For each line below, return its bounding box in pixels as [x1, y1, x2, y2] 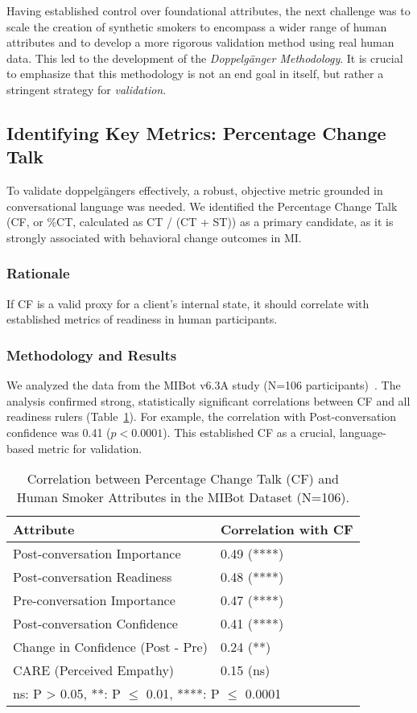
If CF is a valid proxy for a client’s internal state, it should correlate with [6, 295, 370, 311]
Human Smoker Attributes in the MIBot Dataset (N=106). [16, 488, 349, 507]
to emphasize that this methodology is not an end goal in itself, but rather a [6, 65, 384, 82]
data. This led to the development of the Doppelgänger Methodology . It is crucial [6, 49, 403, 66]
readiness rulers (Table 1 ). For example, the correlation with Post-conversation [6, 408, 397, 425]
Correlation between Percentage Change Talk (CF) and [27, 469, 339, 488]
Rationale [6, 263, 70, 283]
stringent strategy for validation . [6, 80, 167, 97]
